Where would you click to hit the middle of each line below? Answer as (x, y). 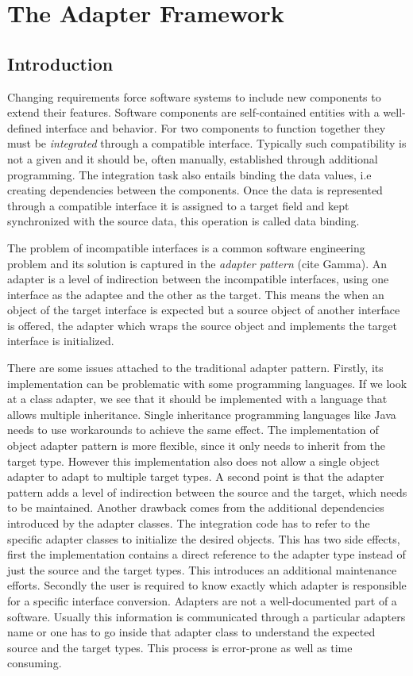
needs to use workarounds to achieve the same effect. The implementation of (193, 430)
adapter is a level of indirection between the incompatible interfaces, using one (198, 279)
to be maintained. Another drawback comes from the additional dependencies (196, 507)
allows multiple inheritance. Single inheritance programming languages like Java (202, 414)
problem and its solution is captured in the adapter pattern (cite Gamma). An (197, 263)
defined (25, 127)
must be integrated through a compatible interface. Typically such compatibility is (207, 143)
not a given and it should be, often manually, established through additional (193, 158)
